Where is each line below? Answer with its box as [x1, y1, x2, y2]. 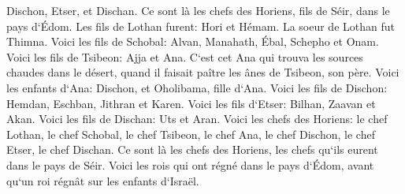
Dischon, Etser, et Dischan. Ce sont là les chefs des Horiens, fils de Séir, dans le [6, 2, 390, 18]
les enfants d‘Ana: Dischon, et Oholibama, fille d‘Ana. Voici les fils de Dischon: [6, 79, 388, 95]
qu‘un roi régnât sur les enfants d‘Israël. [6, 172, 199, 188]
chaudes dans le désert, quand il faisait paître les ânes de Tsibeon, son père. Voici [6, 64, 399, 80]
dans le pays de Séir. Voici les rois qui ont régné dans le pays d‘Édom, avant [6, 156, 374, 173]
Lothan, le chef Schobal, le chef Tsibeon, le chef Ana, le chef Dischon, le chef [6, 125, 375, 142]
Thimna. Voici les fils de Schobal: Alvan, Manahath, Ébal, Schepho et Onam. [6, 33, 379, 50]
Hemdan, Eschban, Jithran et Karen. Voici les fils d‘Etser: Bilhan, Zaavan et [6, 95, 376, 111]
